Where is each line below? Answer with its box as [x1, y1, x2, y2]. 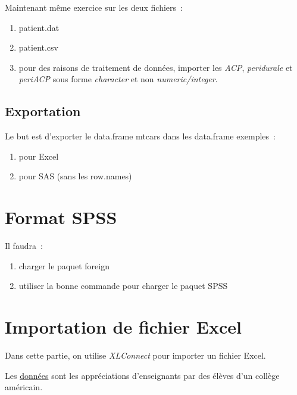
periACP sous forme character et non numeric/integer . [18, 73, 218, 85]
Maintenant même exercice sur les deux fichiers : [5, 1, 183, 13]
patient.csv [18, 41, 58, 54]
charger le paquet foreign [18, 259, 110, 272]
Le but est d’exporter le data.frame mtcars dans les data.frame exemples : [5, 130, 276, 142]
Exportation [5, 102, 81, 120]
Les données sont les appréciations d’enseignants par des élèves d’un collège [5, 369, 280, 381]
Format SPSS [5, 205, 117, 229]
